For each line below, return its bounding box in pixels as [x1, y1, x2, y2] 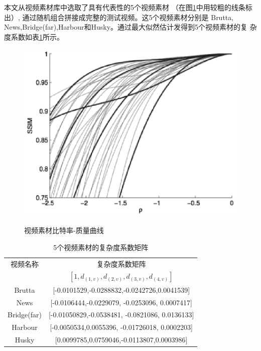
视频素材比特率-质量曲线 [24, 225, 104, 236]
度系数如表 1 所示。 [4, 31, 64, 42]
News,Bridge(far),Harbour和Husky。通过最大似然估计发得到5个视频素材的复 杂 [4, 22, 257, 32]
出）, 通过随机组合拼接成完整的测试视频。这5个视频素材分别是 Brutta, [4, 12, 234, 22]
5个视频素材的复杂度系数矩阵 [53, 242, 149, 252]
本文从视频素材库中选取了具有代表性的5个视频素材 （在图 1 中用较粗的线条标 [4, 2, 252, 12]
